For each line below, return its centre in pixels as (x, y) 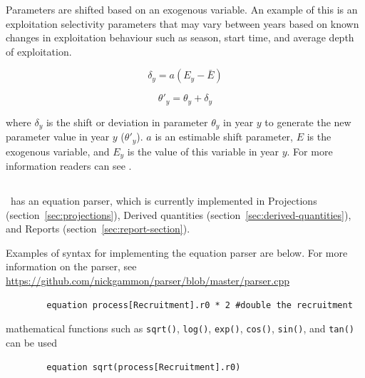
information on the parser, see (71, 266)
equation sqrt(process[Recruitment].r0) (144, 367)
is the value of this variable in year (203, 151)
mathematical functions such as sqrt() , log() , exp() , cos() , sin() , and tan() (180, 328)
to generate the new (308, 122)
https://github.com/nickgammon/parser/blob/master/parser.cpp (148, 281)
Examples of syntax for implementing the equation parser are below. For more (177, 252)
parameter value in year (58, 137)
